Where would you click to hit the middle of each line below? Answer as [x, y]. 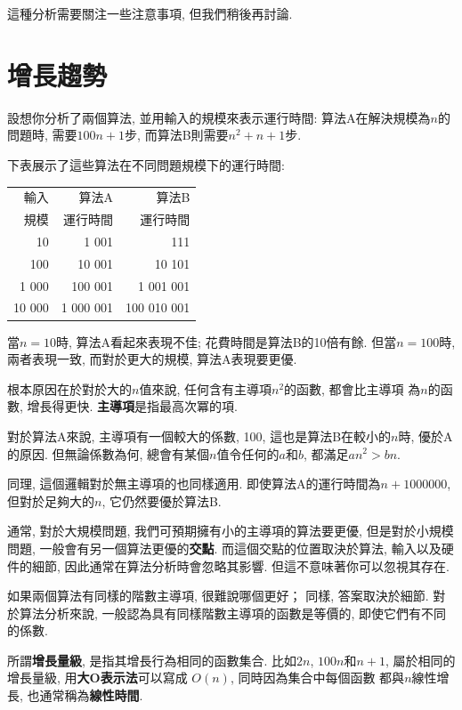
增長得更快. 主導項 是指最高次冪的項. [133, 406]
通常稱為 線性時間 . [91, 695]
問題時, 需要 [42, 135]
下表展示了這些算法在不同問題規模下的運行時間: [146, 164]
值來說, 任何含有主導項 [205, 388]
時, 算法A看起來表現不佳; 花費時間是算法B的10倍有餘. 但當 [227, 341]
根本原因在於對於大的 [69, 388]
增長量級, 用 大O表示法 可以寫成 [97, 678]
